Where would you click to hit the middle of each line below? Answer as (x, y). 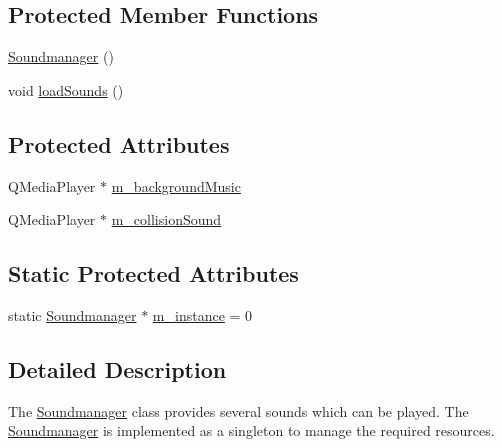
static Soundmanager (72, 314)
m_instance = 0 (202, 314)
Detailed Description (117, 368)
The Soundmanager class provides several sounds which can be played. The (238, 410)
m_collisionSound (166, 219)
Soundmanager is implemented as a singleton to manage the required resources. (251, 430)
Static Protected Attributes (153, 273)
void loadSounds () (66, 89)
